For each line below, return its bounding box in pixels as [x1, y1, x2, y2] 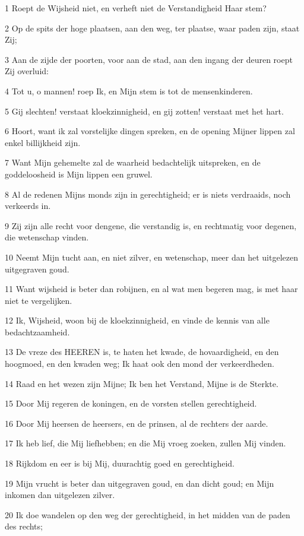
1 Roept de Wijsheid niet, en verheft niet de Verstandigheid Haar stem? [5, 2, 267, 14]
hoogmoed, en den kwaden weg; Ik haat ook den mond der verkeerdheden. [5, 357, 274, 370]
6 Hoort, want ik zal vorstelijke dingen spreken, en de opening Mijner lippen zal [5, 125, 295, 137]
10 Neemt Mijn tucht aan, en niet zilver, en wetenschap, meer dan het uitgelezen [5, 250, 298, 263]
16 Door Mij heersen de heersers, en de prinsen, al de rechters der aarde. [5, 417, 268, 429]
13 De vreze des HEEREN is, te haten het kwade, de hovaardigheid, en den [5, 345, 279, 358]
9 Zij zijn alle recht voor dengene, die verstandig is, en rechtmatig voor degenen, [5, 219, 297, 231]
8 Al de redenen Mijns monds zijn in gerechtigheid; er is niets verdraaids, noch [5, 188, 291, 200]
